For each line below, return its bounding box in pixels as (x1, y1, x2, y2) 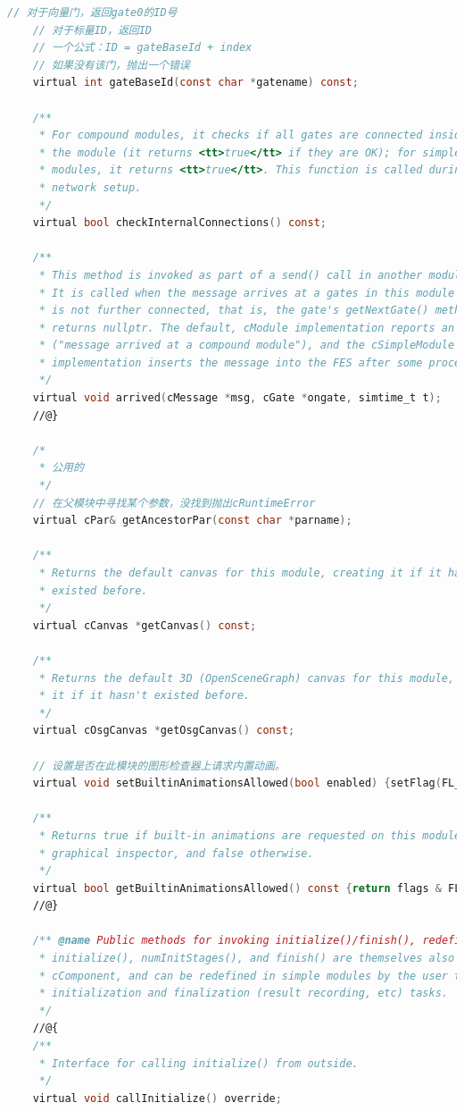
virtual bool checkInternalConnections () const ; (32, 216, 327, 230)
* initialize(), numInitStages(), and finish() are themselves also (38, 952, 455, 965)
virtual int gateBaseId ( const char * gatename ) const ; (32, 76, 359, 89)
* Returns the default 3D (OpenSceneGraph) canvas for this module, (38, 671, 455, 685)
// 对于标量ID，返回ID (32, 23, 152, 37)
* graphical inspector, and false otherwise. (38, 846, 314, 860)
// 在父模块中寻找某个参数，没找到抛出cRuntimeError (32, 496, 316, 509)
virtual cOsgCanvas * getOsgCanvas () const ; (32, 724, 295, 737)
